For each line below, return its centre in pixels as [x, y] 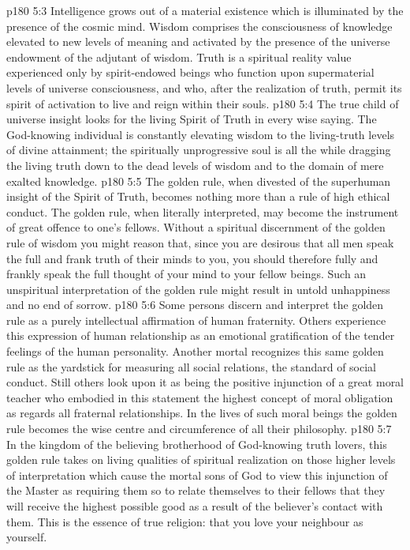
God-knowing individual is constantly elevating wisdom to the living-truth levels [201, 134]
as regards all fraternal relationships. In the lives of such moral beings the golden [202, 413]
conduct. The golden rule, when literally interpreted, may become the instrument [203, 211]
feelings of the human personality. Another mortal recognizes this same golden [195, 351]
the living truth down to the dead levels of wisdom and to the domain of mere [195, 165]
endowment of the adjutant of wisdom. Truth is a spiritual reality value [179, 57]
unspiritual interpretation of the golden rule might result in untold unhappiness [198, 289]
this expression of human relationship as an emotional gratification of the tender [201, 335]
